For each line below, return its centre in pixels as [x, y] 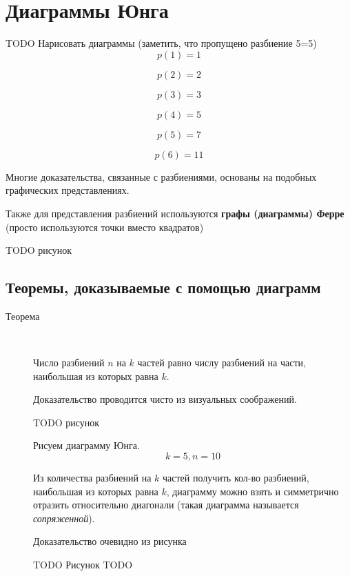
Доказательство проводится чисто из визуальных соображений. [165, 399]
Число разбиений [69, 363]
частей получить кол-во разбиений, [236, 478]
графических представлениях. [68, 190]
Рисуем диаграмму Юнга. [86, 445]
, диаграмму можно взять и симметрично [253, 491]
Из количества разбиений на [92, 478]
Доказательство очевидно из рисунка [110, 541]
